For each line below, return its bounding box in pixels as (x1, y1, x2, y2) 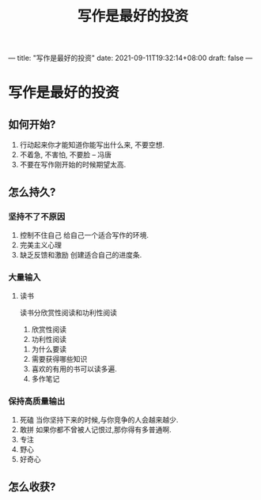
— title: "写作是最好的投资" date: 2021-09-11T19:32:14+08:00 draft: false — (8, 53, 253, 63)
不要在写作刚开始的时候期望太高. (19, 160, 127, 170)
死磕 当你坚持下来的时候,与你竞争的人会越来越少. (19, 415, 179, 425)
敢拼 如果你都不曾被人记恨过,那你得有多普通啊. (19, 425, 172, 434)
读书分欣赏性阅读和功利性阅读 (19, 308, 117, 318)
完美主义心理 (19, 240, 62, 250)
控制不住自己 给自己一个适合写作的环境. (19, 230, 149, 239)
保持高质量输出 (8, 396, 66, 407)
